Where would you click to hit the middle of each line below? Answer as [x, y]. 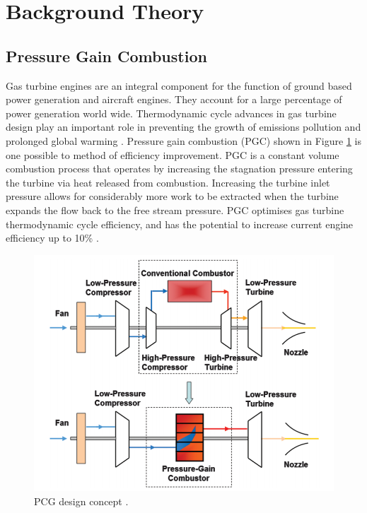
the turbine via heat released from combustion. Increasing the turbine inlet [168, 182]
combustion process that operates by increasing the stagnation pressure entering [179, 169]
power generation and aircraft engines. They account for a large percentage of [174, 99]
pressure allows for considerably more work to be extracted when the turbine [172, 196]
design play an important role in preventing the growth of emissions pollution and [183, 127]
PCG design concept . [81, 501]
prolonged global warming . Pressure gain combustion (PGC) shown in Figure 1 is [183, 140]
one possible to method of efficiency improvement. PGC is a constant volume [173, 154]
